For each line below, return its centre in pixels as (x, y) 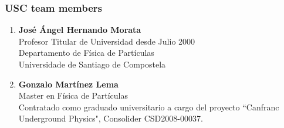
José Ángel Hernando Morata (80, 30)
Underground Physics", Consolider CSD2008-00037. (111, 118)
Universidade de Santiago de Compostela (92, 64)
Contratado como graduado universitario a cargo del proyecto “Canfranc (149, 107)
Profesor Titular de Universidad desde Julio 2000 (107, 41)
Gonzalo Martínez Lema (68, 84)
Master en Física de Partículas (73, 95)
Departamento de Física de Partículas (86, 53)
